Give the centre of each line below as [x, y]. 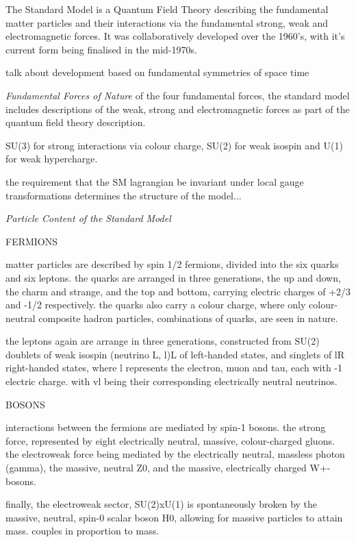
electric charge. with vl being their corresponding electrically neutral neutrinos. [171, 381]
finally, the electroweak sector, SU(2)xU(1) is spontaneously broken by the [162, 504]
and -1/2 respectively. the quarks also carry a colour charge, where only [156, 305]
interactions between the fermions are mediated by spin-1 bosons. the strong [166, 427]
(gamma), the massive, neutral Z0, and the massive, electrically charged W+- [168, 468]
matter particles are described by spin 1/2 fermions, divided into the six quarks [172, 264]
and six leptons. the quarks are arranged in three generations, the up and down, [173, 277]
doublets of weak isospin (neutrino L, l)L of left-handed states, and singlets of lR [175, 354]
